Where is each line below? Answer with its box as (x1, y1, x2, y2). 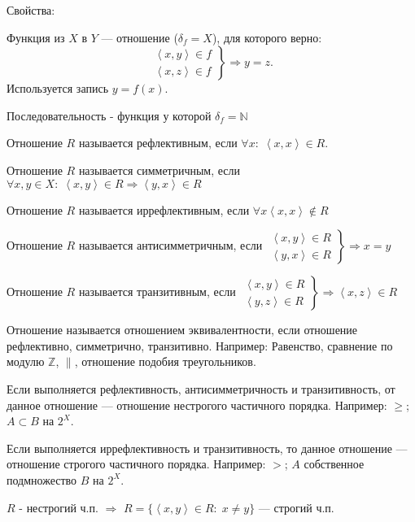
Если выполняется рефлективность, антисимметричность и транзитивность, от (7, 380, 395, 397)
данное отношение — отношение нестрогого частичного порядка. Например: (7, 396, 387, 413)
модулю (7, 353, 45, 370)
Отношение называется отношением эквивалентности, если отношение (7, 321, 358, 338)
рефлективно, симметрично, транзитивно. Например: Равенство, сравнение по (7, 337, 393, 354)
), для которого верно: (212, 28, 322, 46)
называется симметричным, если (78, 161, 241, 178)
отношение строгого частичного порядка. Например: (7, 455, 266, 472)
